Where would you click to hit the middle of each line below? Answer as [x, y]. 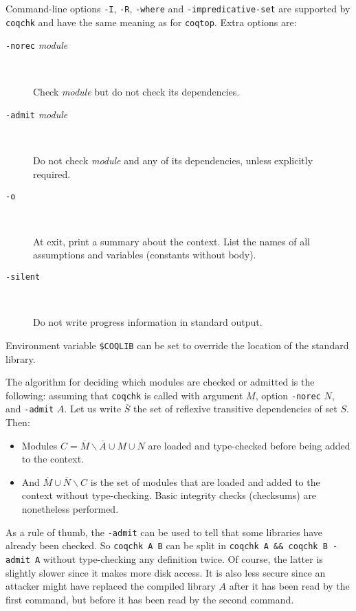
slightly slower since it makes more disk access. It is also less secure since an [166, 572]
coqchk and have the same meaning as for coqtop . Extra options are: [151, 22]
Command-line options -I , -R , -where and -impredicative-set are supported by [178, 8]
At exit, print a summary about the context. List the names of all [171, 241]
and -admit [30, 409]
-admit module [37, 114]
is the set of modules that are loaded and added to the [205, 481]
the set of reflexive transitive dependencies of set [235, 409]
